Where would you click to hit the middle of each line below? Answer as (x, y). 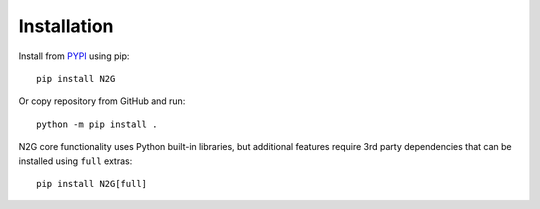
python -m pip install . (97, 124)
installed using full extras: (75, 161)
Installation (66, 26)
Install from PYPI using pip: (74, 56)
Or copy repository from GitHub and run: (102, 101)
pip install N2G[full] (92, 183)
